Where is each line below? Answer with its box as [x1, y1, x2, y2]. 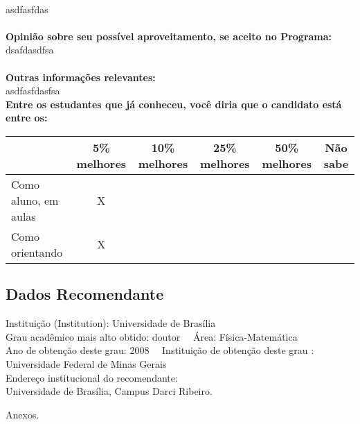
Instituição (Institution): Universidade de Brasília [6, 316, 216, 330]
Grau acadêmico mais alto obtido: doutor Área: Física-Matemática [6, 329, 298, 344]
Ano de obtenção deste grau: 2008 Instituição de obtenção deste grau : [6, 343, 314, 357]
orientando [11, 244, 63, 260]
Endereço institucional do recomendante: [6, 370, 178, 384]
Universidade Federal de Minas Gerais [6, 356, 167, 371]
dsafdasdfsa [6, 42, 54, 57]
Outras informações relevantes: [6, 69, 156, 84]
